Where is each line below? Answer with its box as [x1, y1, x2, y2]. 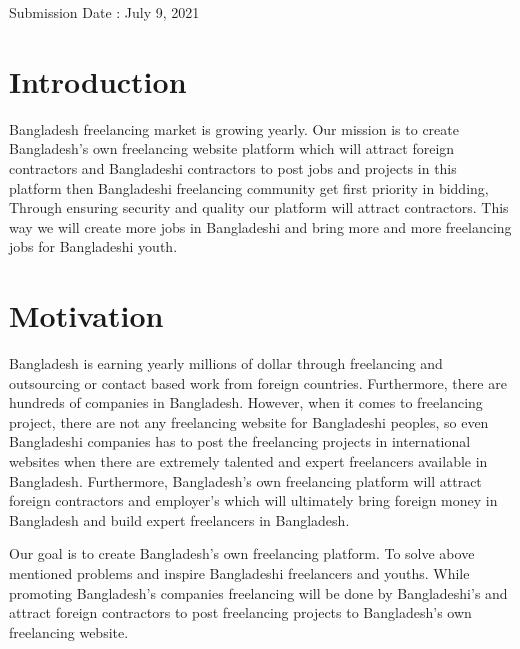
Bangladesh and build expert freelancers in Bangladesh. [9, 509, 350, 530]
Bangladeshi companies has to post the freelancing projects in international [9, 431, 471, 452]
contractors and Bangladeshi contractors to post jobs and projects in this [9, 157, 457, 178]
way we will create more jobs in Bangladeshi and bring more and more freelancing [9, 216, 512, 237]
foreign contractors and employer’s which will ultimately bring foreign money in [9, 490, 498, 511]
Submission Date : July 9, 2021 [9, 2, 200, 22]
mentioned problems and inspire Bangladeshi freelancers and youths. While [9, 562, 470, 583]
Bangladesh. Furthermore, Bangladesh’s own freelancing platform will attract [9, 470, 482, 491]
